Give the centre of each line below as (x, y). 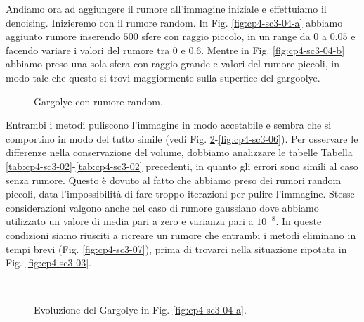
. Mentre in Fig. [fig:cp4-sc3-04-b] (273, 50)
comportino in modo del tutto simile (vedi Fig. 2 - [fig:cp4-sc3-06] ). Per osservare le (182, 138)
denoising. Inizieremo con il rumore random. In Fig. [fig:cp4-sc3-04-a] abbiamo (174, 22)
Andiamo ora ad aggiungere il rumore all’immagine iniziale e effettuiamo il (166, 8)
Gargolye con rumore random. (98, 101)
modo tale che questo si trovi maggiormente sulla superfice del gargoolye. (163, 77)
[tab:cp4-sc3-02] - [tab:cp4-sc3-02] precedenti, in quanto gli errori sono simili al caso (182, 166)
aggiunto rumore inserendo (63, 36)
